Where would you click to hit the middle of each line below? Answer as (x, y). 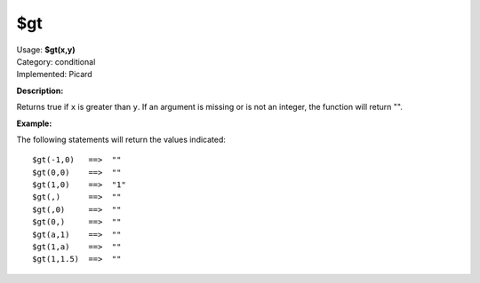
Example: (34, 123)
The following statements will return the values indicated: (121, 139)
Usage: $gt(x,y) (46, 50)
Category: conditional (56, 61)
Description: (40, 90)
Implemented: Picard (54, 75)
